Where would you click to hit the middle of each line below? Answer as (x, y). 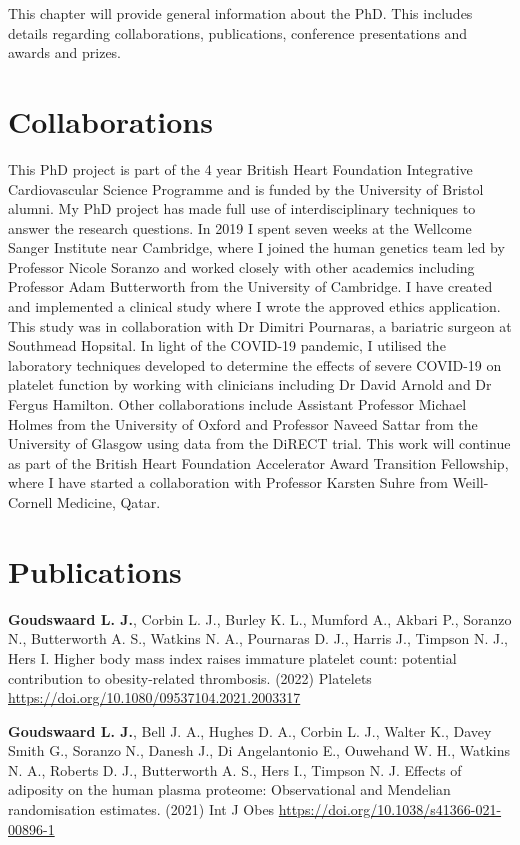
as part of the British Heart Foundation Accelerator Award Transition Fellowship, (258, 462)
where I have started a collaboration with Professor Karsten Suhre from (228, 482)
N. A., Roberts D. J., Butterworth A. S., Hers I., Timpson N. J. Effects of (235, 769)
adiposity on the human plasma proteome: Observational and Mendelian (229, 789)
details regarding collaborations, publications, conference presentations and (238, 32)
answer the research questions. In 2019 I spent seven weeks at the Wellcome (240, 227)
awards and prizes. (65, 52)
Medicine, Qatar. (109, 502)
